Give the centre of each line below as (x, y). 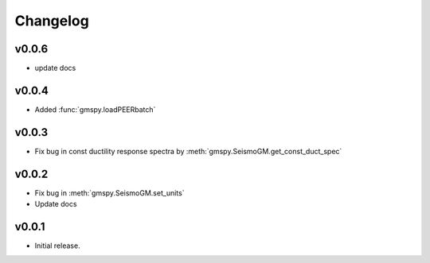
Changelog (52, 21)
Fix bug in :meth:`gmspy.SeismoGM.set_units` (109, 193)
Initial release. (57, 246)
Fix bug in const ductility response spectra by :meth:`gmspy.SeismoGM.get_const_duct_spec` (188, 151)
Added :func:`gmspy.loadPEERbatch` (95, 109)
